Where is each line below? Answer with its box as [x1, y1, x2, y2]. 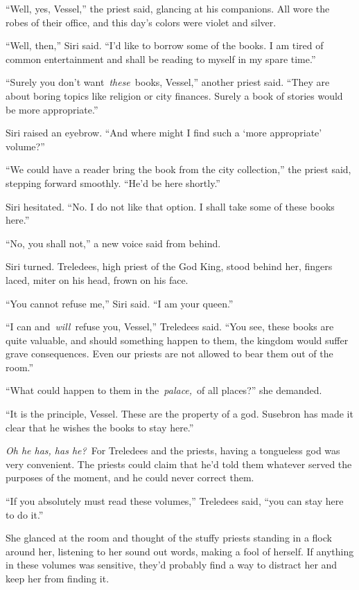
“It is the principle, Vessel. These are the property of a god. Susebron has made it [6, 406, 353, 421]
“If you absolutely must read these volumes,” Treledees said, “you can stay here [6, 494, 344, 508]
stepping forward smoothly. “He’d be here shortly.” [6, 175, 220, 190]
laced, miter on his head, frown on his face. [6, 272, 189, 287]
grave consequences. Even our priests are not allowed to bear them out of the [6, 346, 333, 361]
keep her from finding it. [6, 571, 110, 585]
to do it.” [6, 507, 44, 521]
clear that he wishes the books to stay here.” [6, 420, 194, 434]
